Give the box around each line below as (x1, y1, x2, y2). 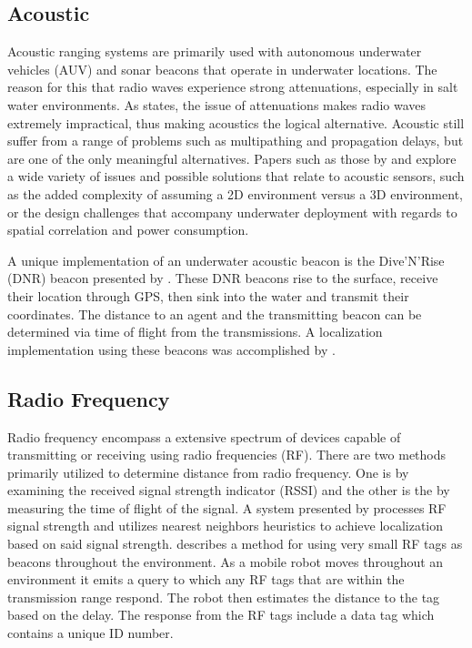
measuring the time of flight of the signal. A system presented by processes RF (7, 498, 447, 517)
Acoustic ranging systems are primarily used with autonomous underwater (7, 42, 422, 61)
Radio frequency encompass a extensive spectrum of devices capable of (7, 427, 401, 446)
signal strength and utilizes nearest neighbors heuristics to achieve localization (7, 516, 444, 535)
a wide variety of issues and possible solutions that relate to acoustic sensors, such (7, 167, 465, 186)
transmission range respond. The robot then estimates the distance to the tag (7, 587, 440, 606)
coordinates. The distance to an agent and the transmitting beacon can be (7, 304, 422, 323)
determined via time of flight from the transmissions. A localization (7, 322, 383, 341)
